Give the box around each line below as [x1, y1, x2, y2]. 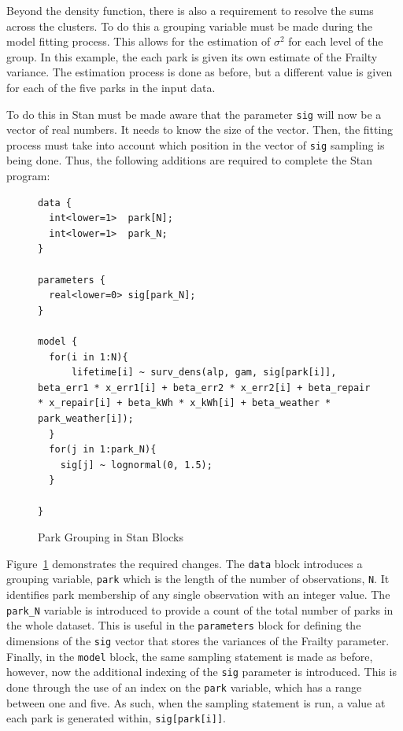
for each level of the [288, 33, 383, 50]
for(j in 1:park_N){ [49, 444, 157, 456]
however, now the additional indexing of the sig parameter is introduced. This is [6, 663, 397, 680]
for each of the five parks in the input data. [6, 79, 216, 95]
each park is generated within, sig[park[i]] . [6, 710, 226, 726]
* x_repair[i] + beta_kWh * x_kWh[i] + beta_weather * [38, 397, 331, 409]
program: [6, 168, 50, 184]
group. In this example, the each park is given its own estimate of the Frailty [6, 48, 378, 65]
